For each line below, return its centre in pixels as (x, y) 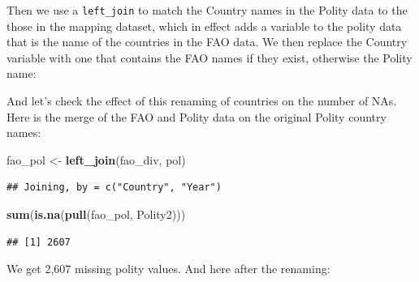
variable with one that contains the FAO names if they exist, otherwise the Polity (209, 57)
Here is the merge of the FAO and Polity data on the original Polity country (197, 116)
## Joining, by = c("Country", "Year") (114, 188)
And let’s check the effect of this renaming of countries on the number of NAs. (202, 101)
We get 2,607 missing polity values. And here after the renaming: (168, 269)
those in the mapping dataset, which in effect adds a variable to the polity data (204, 26)
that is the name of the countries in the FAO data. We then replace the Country (207, 42)
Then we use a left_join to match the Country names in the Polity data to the (207, 10)
